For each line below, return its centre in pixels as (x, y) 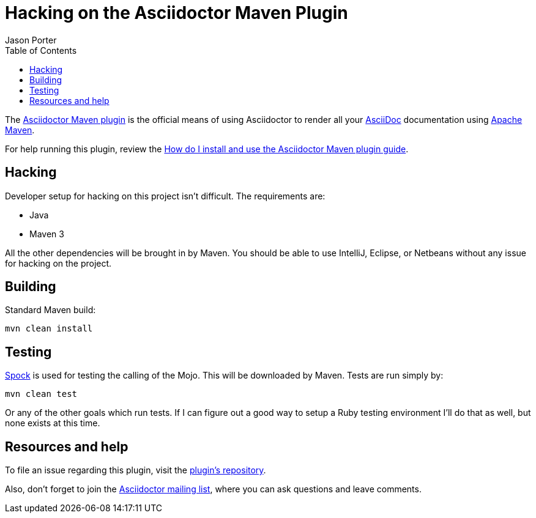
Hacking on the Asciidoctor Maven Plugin (177, 13)
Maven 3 (47, 234)
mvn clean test (41, 394)
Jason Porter (31, 40)
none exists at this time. (53, 423)
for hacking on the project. (58, 263)
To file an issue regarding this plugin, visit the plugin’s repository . (136, 470)
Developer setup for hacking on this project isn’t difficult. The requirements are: (165, 196)
